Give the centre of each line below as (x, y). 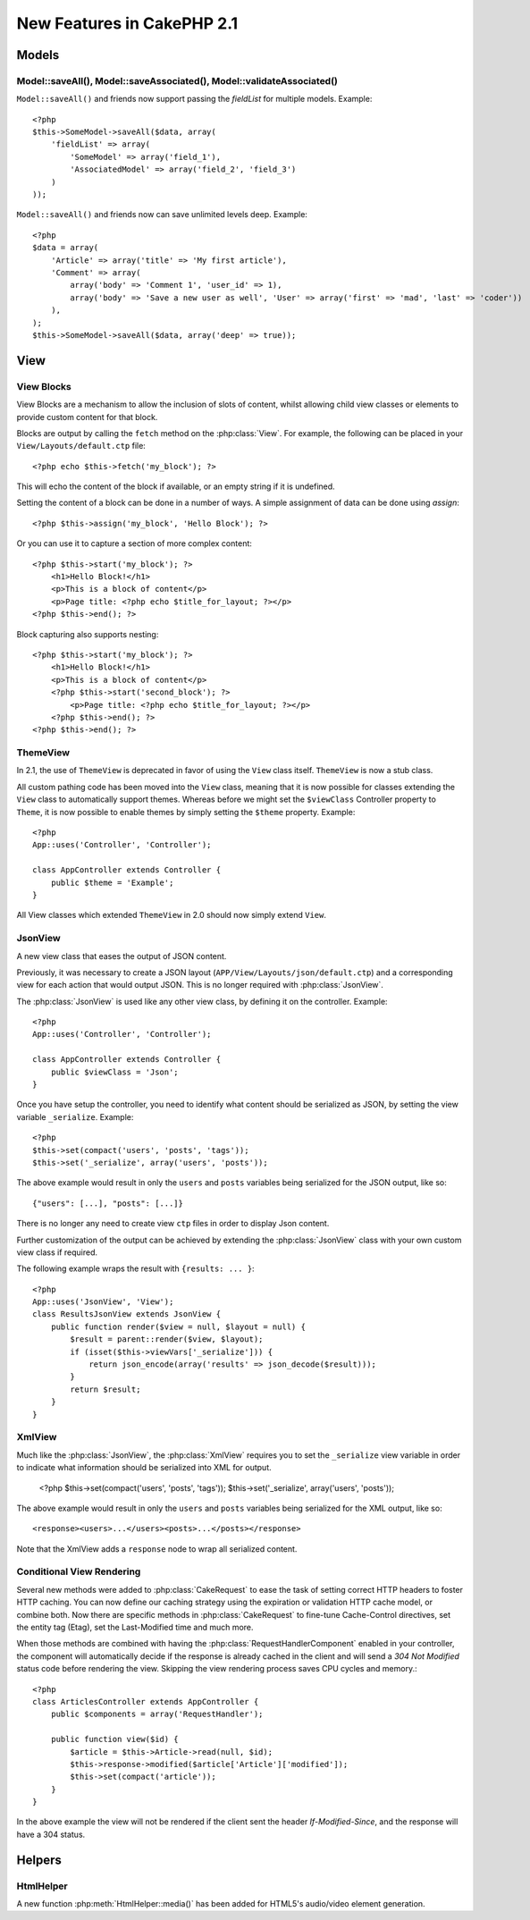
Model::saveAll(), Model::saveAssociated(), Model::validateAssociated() (177, 80)
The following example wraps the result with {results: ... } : (135, 1268)
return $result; (105, 1389)
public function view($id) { (114, 1739)
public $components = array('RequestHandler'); (157, 1714)
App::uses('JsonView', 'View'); (103, 1302)
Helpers (39, 1860)
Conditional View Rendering (79, 1571)
